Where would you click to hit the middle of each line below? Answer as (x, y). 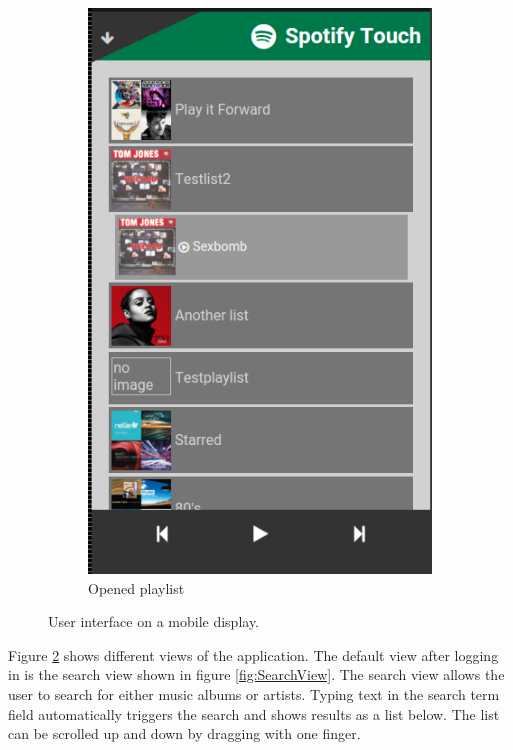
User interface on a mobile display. (154, 621)
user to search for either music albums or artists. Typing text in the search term (254, 694)
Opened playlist (136, 587)
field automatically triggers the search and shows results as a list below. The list (254, 713)
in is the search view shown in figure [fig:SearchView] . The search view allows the (256, 674)
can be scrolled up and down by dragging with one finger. (184, 733)
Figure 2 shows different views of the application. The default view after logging (253, 654)
